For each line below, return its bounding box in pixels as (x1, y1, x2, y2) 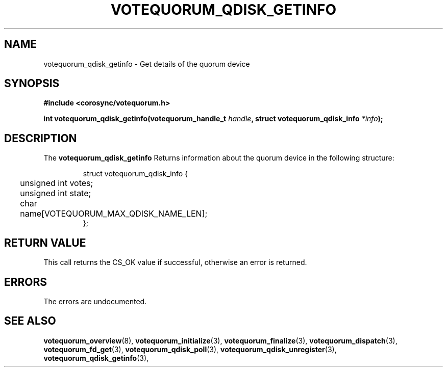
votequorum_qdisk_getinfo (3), (43, 353, 149, 362)
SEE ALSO (4, 314, 56, 328)
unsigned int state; (20, 188, 91, 199)
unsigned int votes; (20, 178, 93, 189)
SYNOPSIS (4, 77, 60, 90)
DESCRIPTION (4, 131, 77, 145)
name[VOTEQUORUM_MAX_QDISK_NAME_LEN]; (20, 208, 208, 219)
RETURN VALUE (4, 236, 86, 249)
